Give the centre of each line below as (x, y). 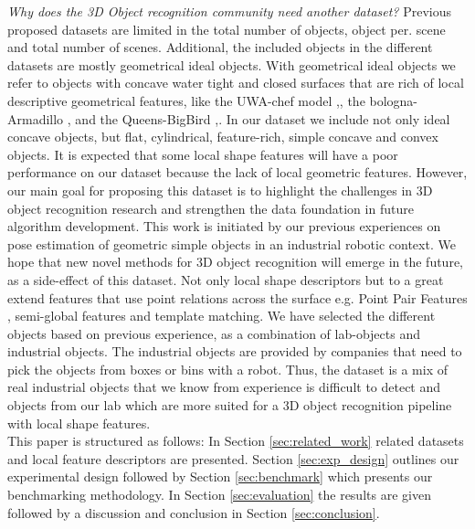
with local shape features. (79, 423)
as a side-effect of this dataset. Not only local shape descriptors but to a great (226, 279)
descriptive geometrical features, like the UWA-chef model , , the (186, 100)
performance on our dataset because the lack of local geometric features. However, (237, 172)
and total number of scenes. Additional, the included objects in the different (220, 47)
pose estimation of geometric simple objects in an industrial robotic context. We (232, 243)
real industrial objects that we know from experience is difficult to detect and (224, 387)
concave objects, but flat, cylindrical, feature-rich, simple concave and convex (223, 137)
